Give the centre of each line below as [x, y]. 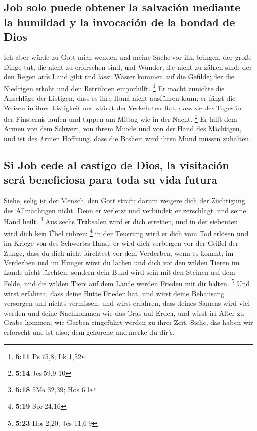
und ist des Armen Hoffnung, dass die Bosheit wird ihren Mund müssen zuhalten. [128, 138]
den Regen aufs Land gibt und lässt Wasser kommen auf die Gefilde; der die [119, 77]
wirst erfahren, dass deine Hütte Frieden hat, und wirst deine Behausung [114, 293]
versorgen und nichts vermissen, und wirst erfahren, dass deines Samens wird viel [127, 303]
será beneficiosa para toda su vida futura [111, 180]
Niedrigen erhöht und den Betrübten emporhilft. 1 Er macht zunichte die [114, 87]
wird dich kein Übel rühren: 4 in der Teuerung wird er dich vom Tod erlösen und [126, 232]
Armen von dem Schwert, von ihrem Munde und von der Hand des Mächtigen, [123, 129]
